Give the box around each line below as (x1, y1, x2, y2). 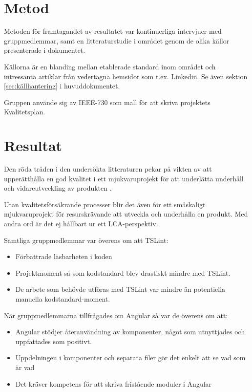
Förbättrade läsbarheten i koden (15, 251, 112, 261)
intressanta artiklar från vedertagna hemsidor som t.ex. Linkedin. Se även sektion (4, 71, 248, 81)
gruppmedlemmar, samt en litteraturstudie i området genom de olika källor (4, 35, 230, 45)
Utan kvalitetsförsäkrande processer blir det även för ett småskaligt (4, 199, 206, 209)
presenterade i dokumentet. (4, 45, 85, 55)
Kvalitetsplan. (4, 107, 45, 117)
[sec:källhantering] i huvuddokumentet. (4, 81, 120, 91)
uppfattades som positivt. (15, 336, 92, 346)
